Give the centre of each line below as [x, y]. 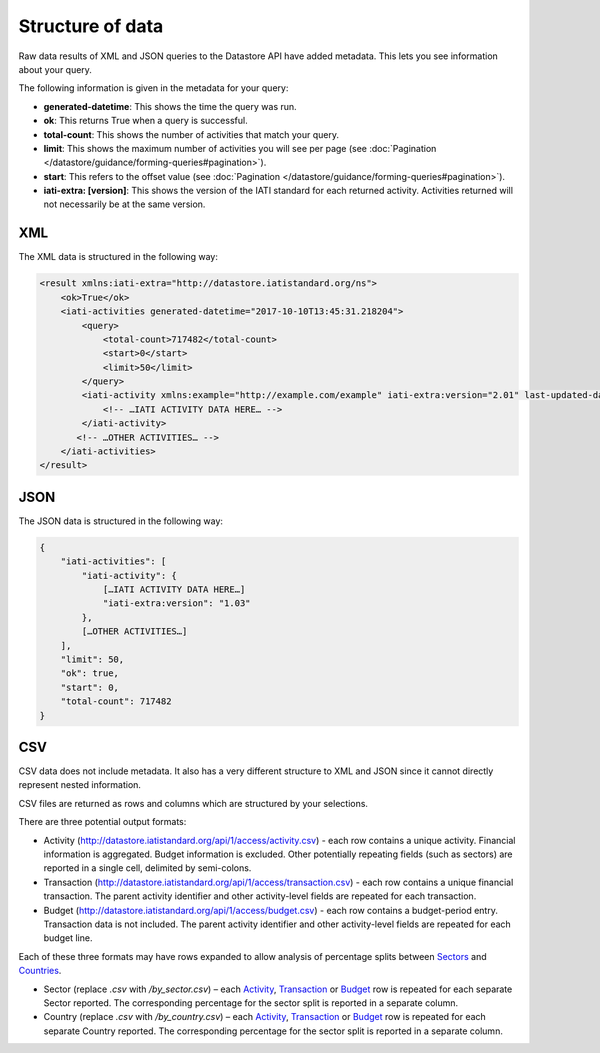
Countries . [40, 971]
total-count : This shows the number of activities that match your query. [191, 134]
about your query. [55, 69]
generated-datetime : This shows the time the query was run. [170, 106]
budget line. [68, 938]
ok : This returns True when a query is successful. [146, 121]
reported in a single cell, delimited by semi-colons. [147, 868]
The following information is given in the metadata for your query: [153, 88]
